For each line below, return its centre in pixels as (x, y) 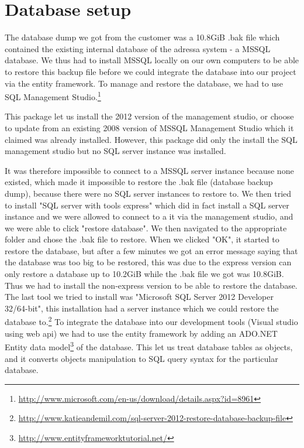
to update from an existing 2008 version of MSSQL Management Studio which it (149, 127)
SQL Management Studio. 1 (53, 96)
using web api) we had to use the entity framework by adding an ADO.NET (141, 333)
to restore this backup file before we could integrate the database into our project (151, 71)
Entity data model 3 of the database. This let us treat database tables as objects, (149, 346)
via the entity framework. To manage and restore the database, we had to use (144, 83)
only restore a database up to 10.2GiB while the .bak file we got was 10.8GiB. (144, 274)
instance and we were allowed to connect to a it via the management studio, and (149, 216)
